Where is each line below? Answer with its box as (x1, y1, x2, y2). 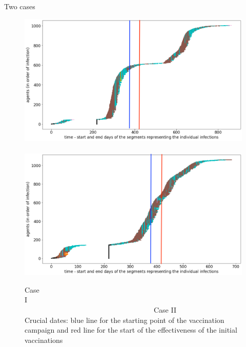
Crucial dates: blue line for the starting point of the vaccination (25, 314, 224, 325)
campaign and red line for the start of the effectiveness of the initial (25, 324, 237, 335)
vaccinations (25, 334, 63, 345)
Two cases (4, 1, 35, 11)
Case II (153, 304, 177, 315)
